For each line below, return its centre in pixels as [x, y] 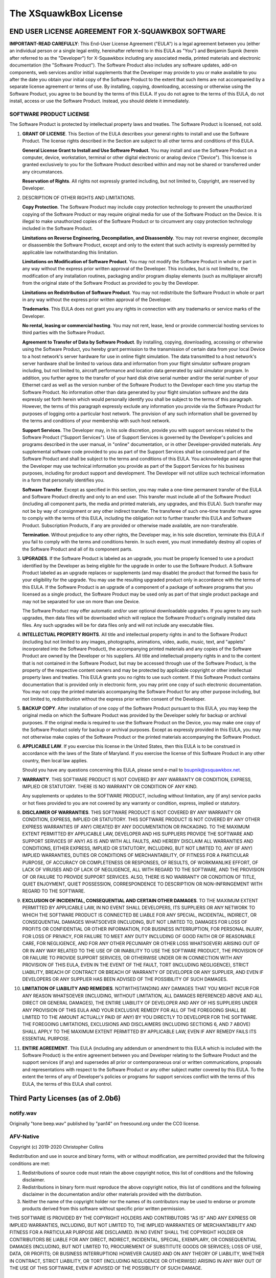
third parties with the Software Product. [64, 333]
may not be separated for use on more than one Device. [81, 601]
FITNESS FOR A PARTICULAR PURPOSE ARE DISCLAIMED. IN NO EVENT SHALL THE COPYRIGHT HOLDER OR [126, 1233]
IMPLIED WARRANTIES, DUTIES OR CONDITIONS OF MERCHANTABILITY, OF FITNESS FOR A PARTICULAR [135, 855]
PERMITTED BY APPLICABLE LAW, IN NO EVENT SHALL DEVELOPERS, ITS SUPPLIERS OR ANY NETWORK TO [139, 908]
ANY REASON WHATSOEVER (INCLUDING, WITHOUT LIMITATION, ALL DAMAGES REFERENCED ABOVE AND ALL [142, 996]
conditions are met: [30, 1163]
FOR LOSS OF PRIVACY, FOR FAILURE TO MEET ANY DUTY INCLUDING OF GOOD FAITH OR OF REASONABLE [139, 936]
